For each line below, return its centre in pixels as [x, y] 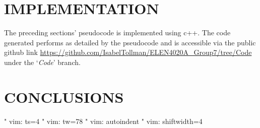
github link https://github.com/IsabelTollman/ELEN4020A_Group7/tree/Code [128, 52]
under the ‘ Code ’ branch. [42, 62]
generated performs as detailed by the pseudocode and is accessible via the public [130, 42]
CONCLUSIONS [64, 97]
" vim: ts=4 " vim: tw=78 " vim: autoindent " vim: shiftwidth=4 [103, 121]
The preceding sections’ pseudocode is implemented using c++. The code [117, 33]
